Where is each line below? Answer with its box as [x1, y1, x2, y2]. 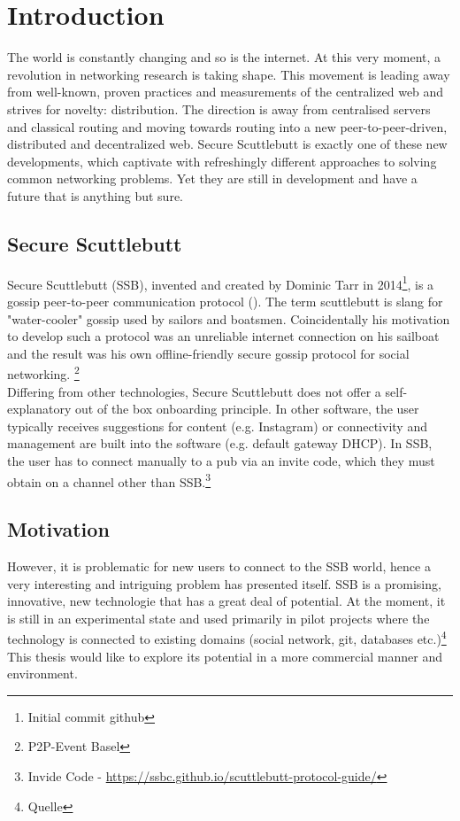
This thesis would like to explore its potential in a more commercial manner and [7, 647, 442, 665]
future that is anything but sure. [7, 186, 183, 205]
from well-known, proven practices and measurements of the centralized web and [7, 82, 444, 101]
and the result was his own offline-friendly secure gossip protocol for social [7, 344, 410, 362]
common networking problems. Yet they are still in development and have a [7, 169, 418, 188]
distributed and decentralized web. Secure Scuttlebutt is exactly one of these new [7, 135, 448, 153]
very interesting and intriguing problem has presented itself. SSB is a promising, [7, 574, 441, 593]
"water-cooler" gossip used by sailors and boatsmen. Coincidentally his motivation [7, 309, 450, 328]
